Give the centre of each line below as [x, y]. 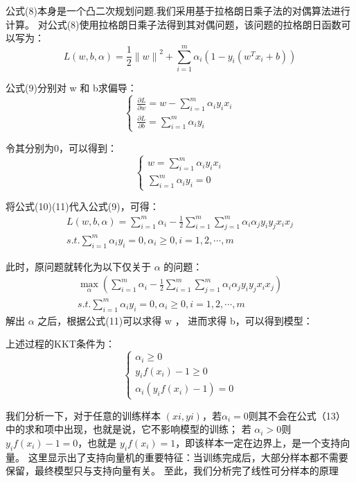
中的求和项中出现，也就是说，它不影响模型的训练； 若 [128, 429]
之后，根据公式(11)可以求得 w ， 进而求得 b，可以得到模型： [175, 320]
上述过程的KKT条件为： [60, 344]
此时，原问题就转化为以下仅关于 [78, 266]
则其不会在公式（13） [297, 415]
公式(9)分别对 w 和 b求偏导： [71, 87]
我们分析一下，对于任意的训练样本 [83, 415]
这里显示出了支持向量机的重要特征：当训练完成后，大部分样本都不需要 [188, 457]
